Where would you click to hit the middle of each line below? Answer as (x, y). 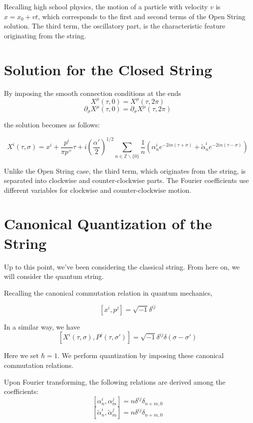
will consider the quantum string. (54, 276)
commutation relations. (39, 365)
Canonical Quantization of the (108, 224)
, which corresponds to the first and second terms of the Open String (142, 16)
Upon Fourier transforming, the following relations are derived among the (115, 381)
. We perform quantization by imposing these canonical (141, 355)
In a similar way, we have (42, 326)
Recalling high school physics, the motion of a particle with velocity (106, 6)
